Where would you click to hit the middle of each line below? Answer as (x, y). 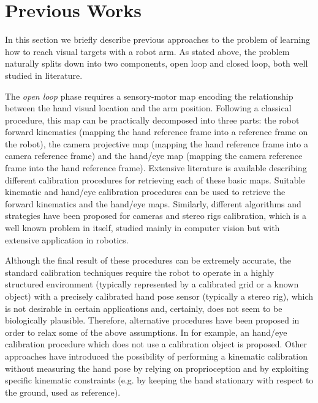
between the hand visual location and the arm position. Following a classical (148, 108)
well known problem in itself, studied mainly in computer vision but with (142, 228)
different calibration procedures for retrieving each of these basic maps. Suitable (155, 179)
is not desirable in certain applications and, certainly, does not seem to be (144, 308)
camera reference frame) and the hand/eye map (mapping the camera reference (154, 156)
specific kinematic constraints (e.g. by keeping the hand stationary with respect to (159, 380)
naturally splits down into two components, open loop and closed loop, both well (157, 63)
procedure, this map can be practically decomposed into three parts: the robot (152, 120)
